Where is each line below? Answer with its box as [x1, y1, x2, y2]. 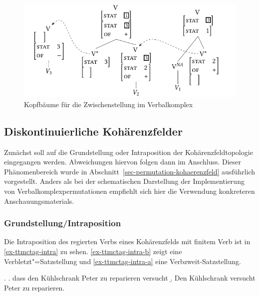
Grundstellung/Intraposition [4, 217, 121, 229]
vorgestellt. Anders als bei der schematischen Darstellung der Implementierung [4, 176, 245, 186]
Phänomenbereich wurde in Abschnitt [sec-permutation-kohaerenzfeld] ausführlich [4, 166, 256, 176]
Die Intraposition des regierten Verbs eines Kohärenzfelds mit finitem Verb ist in [4, 236, 251, 247]
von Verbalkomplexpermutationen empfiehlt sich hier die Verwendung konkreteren [4, 186, 255, 196]
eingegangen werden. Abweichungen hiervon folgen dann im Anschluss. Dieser [4, 156, 242, 167]
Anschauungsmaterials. [4, 195, 74, 206]
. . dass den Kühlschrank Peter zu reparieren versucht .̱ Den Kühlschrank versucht [4, 273, 256, 283]
